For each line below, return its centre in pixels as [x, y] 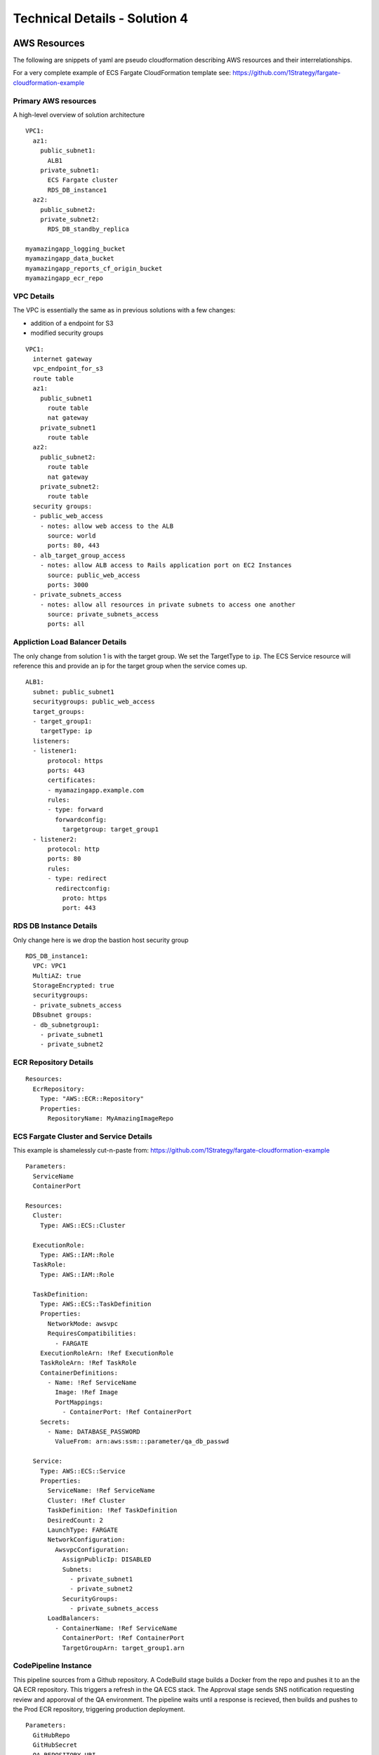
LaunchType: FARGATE [83, 1530]
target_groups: [59, 711]
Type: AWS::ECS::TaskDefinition [95, 1304]
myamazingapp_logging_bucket [75, 249]
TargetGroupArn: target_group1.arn [124, 1648]
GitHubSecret [55, 1745]
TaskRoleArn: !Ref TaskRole [88, 1363]
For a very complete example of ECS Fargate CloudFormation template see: [122, 73]
